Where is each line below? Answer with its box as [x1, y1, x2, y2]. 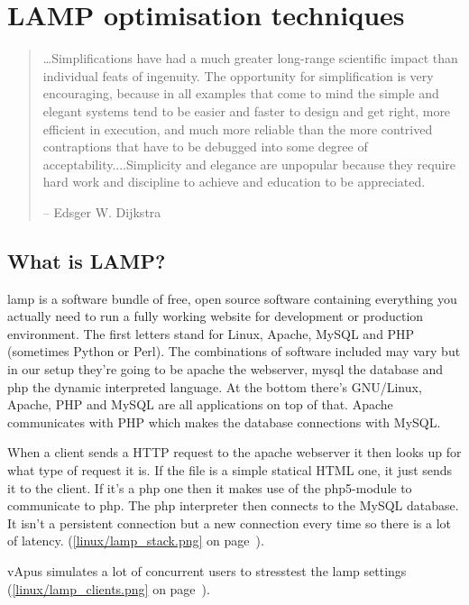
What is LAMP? [7, 246, 166, 274]
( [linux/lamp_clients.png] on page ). [7, 579, 210, 598]
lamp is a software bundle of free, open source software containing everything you [7, 289, 457, 307]
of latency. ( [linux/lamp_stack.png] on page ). [7, 531, 264, 550]
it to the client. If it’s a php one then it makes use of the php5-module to [7, 478, 412, 497]
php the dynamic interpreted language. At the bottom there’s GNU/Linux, [7, 377, 422, 396]
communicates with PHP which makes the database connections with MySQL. [7, 412, 441, 431]
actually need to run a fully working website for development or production [7, 307, 424, 325]
